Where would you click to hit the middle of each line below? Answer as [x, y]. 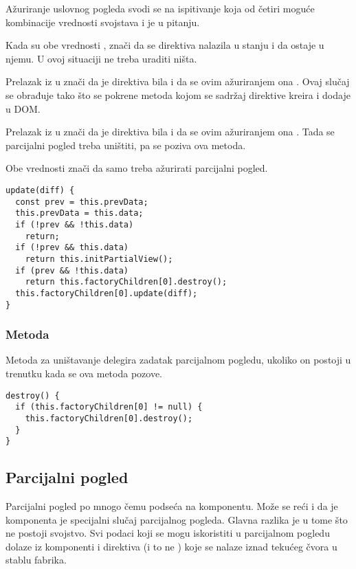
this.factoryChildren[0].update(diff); [107, 293]
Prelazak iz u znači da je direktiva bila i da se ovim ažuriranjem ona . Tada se [170, 132]
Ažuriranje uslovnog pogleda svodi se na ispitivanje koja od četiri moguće [160, 8]
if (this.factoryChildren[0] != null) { [109, 407]
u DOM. [23, 108]
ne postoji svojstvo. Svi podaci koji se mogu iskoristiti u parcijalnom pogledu [168, 533]
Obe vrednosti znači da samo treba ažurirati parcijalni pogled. [137, 168]
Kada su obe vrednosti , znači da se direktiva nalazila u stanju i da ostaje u [165, 45]
